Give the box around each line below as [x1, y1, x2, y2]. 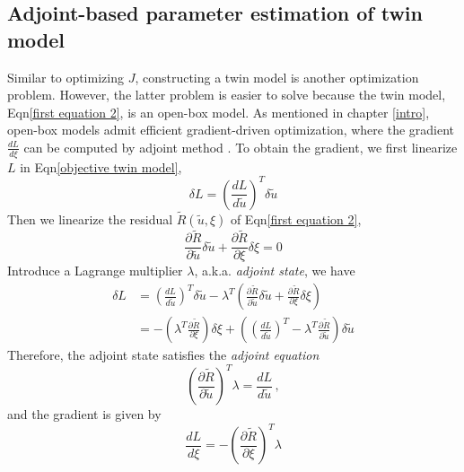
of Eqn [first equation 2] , [230, 210, 362, 229]
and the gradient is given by [7, 405, 162, 424]
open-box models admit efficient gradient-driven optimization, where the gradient [7, 120, 455, 139]
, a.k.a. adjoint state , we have [194, 261, 355, 280]
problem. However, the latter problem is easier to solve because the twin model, [7, 85, 446, 104]
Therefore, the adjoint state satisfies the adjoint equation [7, 345, 320, 364]
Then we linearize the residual [7, 210, 173, 229]
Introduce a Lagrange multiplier [7, 261, 183, 280]
